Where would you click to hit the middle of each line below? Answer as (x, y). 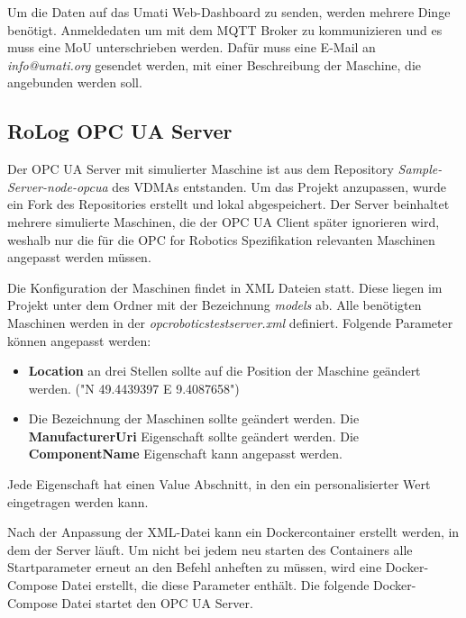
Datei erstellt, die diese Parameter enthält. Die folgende (215, 585)
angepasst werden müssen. (79, 257)
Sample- (420, 169)
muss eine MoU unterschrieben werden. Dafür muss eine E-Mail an (192, 47)
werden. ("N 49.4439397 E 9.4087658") (134, 388)
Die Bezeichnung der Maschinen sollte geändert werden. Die (194, 418)
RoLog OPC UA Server (120, 131)
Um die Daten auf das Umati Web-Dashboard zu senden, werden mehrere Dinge (229, 12)
